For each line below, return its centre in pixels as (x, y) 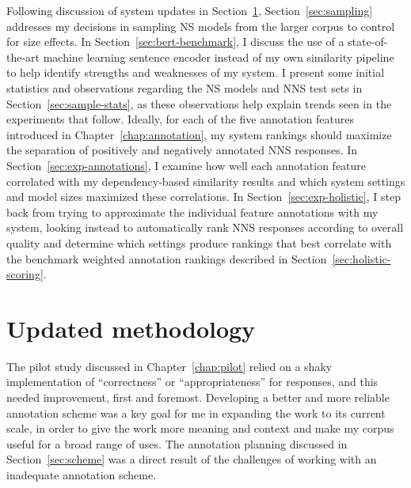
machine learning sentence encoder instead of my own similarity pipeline (219, 57)
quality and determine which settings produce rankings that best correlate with (199, 242)
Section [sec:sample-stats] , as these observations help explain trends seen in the (199, 103)
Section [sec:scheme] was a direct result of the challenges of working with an (192, 459)
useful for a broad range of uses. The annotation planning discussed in (177, 443)
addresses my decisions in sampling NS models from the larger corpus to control (201, 26)
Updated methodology (131, 328)
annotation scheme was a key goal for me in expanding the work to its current (196, 412)
